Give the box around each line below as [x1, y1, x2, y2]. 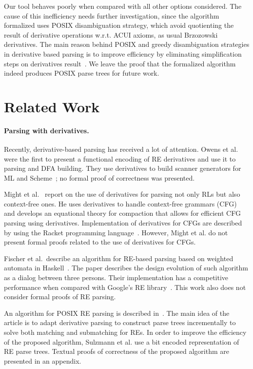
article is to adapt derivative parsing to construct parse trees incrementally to [4, 317, 236, 328]
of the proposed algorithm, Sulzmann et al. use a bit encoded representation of [4, 336, 239, 347]
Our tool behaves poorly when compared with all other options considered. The [4, 1, 242, 11]
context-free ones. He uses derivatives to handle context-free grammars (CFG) [4, 198, 237, 208]
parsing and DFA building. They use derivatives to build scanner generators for [4, 163, 241, 173]
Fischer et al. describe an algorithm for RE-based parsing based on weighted [4, 253, 234, 263]
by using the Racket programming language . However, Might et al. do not [4, 227, 228, 237]
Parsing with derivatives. [4, 125, 89, 135]
